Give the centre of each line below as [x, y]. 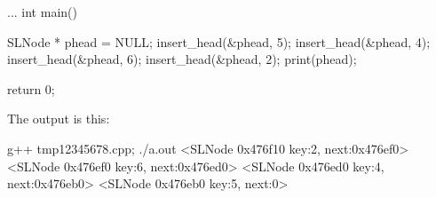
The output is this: [59, 119]
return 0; [31, 88]
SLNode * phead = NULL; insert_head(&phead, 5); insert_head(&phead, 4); [219, 41]
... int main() [42, 12]
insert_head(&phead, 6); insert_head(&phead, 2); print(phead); [182, 59]
